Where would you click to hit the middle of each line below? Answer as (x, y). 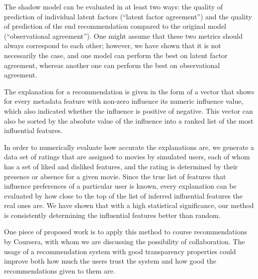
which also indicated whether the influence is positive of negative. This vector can (129, 110)
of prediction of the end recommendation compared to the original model (115, 26)
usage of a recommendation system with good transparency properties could (120, 251)
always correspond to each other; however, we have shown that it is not (113, 45)
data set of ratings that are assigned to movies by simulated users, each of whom (127, 157)
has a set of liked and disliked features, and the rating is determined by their (121, 166)
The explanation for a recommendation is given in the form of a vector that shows (129, 91)
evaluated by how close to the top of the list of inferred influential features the (123, 195)
